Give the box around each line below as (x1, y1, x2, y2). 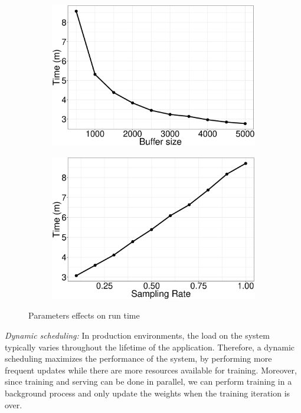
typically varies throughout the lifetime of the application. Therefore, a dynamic (5, 340, 295, 353)
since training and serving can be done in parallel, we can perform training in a (5, 375, 292, 388)
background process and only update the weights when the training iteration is (5, 387, 290, 399)
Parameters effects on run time (28, 309, 140, 322)
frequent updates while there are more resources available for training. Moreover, (5, 363, 297, 376)
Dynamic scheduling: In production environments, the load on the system (5, 329, 270, 342)
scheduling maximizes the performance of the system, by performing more (5, 352, 272, 365)
